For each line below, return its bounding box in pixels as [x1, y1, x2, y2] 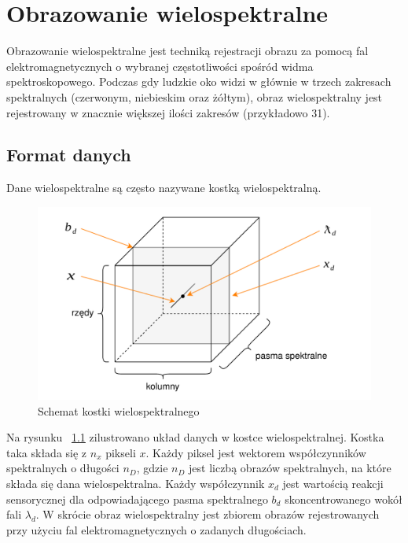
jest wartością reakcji [282, 475, 384, 491]
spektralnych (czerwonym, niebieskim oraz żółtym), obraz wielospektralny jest [6, 88, 383, 105]
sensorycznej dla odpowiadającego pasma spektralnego [6, 490, 268, 507]
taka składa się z [6, 444, 87, 460]
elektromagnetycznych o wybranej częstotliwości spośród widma [6, 57, 314, 74]
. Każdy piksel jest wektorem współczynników [145, 444, 366, 460]
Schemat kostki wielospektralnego [38, 402, 200, 419]
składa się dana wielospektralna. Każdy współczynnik [6, 475, 265, 491]
